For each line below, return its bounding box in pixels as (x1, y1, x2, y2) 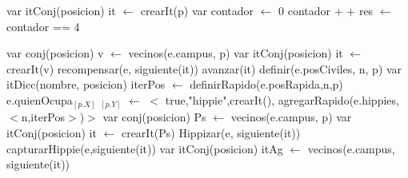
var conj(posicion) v (6, 45, 104, 61)
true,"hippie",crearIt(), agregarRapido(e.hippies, (165, 91, 399, 108)
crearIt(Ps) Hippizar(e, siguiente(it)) (121, 125, 301, 141)
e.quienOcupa (6, 91, 73, 108)
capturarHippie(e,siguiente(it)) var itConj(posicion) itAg (6, 140, 283, 156)
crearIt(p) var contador (140, 2, 254, 18)
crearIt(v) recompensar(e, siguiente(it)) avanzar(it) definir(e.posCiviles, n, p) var (6, 60, 402, 77)
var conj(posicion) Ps (102, 109, 206, 125)
